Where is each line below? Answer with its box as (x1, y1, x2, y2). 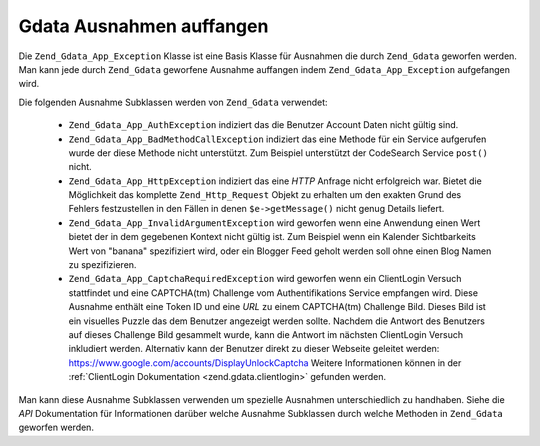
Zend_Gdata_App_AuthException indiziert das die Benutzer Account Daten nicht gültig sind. (68, 119, 459, 131)
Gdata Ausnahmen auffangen (18, 15, 269, 37)
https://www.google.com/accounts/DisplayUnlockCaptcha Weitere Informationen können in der (68, 356, 462, 369)
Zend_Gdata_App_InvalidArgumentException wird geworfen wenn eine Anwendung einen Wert (68, 216, 481, 229)
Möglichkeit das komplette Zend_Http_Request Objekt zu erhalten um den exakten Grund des (68, 189, 462, 201)
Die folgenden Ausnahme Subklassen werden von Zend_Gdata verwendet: (18, 96, 329, 108)
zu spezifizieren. (68, 259, 137, 271)
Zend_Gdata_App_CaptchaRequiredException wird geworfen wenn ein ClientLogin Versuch (68, 273, 462, 285)
